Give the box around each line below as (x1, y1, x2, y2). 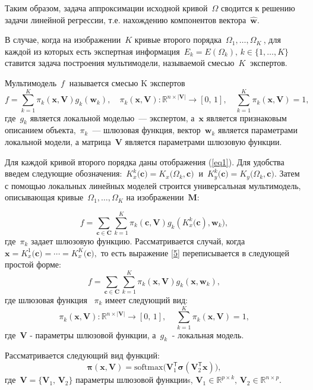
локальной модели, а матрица (5, 136, 111, 148)
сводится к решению (221, 2, 295, 14)
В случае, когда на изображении (5, 33, 121, 46)
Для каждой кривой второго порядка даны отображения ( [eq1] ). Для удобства (5, 155, 284, 168)
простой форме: (5, 258, 61, 271)
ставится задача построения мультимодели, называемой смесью (5, 56, 235, 69)
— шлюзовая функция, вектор (92, 124, 201, 136)
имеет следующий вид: (105, 293, 188, 306)
